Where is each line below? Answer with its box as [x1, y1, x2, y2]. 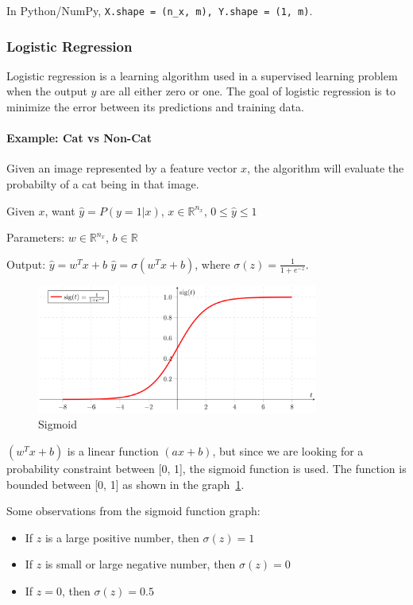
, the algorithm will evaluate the [247, 160, 404, 176]
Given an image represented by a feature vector [6, 160, 237, 176]
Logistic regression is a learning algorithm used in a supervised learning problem [6, 67, 398, 83]
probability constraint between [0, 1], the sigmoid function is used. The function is [6, 460, 407, 476]
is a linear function [67, 443, 159, 459]
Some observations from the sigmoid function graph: [6, 502, 261, 519]
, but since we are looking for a [212, 443, 364, 459]
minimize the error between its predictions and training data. [6, 99, 304, 115]
